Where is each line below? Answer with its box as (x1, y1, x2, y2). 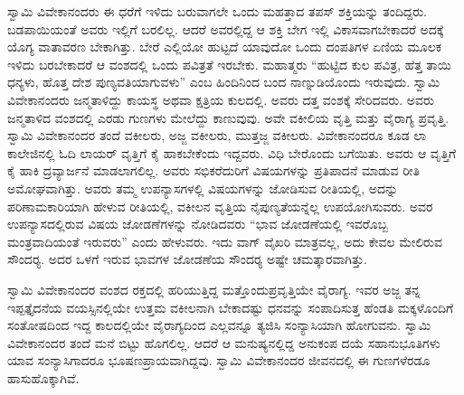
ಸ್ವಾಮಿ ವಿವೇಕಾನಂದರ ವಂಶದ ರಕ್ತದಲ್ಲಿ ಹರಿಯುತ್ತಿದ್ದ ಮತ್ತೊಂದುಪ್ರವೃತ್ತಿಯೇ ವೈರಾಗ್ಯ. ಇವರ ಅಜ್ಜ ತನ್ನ (7, 279, 421, 298)
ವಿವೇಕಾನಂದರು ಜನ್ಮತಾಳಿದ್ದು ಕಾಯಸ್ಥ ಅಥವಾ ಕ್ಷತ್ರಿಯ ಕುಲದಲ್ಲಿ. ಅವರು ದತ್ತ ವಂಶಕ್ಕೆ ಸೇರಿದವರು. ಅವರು (7, 89, 434, 108)
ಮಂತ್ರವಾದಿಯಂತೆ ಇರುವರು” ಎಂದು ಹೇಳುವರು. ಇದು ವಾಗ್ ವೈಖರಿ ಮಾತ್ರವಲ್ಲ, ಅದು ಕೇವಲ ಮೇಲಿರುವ (7, 231, 442, 250)
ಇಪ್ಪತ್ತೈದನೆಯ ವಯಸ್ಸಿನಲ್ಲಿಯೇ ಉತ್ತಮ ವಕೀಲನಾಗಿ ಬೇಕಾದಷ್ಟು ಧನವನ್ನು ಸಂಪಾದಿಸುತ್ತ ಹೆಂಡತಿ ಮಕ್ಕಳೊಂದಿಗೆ (7, 297, 454, 316)
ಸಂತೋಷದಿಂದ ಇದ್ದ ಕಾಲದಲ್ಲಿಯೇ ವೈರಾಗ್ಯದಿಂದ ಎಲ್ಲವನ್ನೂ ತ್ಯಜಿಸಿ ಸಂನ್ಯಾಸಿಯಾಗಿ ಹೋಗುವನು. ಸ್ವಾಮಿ (7, 315, 431, 334)
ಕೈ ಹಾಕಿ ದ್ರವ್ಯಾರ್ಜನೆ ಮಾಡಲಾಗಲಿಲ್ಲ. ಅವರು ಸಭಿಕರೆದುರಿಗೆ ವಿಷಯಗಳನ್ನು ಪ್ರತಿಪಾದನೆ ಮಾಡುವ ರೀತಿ (7, 161, 421, 180)
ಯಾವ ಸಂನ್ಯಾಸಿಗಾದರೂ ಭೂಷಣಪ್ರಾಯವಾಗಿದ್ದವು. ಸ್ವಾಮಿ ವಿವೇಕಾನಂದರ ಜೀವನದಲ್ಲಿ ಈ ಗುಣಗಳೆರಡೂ (7, 351, 431, 370)
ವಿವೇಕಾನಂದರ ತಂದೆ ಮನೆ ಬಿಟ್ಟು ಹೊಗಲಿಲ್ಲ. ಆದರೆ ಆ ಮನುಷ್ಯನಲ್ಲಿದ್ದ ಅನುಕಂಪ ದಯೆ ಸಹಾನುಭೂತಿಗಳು (7, 333, 440, 352)
